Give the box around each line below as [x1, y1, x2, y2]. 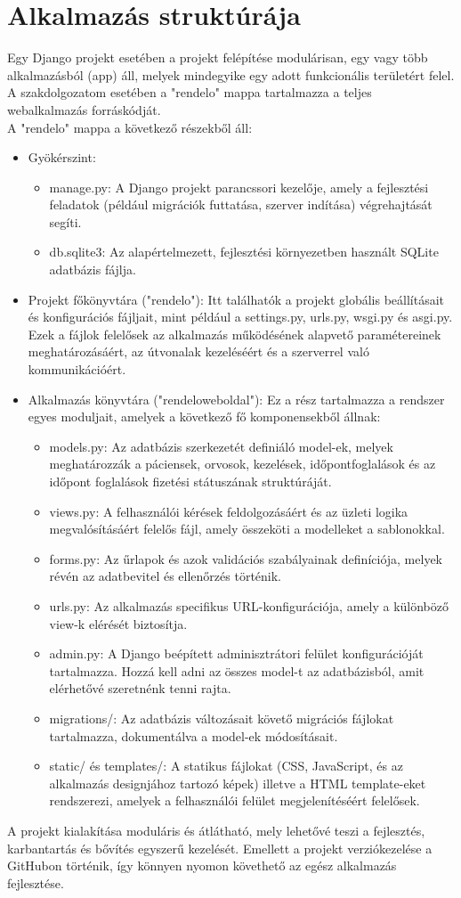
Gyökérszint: [28, 148, 96, 167]
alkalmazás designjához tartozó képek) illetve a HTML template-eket [49, 773, 426, 792]
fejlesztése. [7, 873, 64, 892]
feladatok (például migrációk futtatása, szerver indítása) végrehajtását [49, 195, 433, 214]
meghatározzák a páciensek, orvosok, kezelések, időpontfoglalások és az [49, 454, 436, 473]
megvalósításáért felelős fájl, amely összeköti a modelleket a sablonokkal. [49, 519, 445, 538]
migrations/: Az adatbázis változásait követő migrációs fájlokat [49, 708, 394, 727]
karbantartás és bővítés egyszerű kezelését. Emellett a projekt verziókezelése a [7, 838, 433, 857]
